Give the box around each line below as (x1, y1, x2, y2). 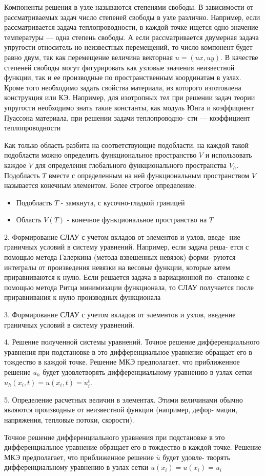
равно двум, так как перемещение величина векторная (4, 51, 173, 62)
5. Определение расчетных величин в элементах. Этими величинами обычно (4, 394, 243, 405)
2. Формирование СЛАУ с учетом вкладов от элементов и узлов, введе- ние (4, 231, 240, 242)
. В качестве (220, 51, 258, 62)
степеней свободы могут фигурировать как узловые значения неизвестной (4, 62, 235, 72)
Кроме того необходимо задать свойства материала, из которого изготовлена (4, 82, 241, 92)
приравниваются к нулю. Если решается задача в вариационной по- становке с (4, 272, 250, 282)
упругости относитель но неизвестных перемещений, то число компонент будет (4, 42, 253, 52)
